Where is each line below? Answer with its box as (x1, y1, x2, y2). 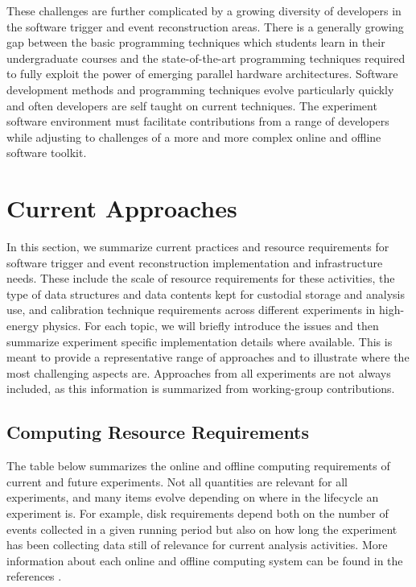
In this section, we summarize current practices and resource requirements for (6, 238, 389, 255)
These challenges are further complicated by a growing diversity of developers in (6, 2, 402, 19)
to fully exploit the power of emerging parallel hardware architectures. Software (6, 65, 398, 82)
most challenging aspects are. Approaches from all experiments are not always (6, 364, 391, 381)
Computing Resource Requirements (6, 420, 310, 444)
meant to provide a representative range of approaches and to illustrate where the (6, 349, 410, 366)
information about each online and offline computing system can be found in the (6, 552, 403, 568)
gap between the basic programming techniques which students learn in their (6, 34, 385, 51)
